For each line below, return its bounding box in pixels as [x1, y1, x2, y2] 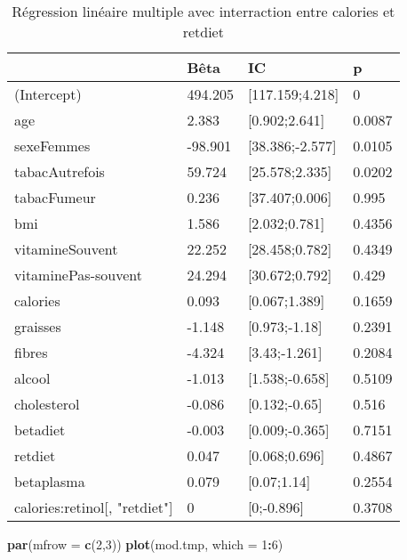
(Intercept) [14, 84, 82, 104]
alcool [14, 368, 51, 388]
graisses [14, 316, 61, 337]
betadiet [14, 419, 66, 440]
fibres [14, 342, 48, 362]
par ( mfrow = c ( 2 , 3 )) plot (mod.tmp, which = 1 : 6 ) [7, 535, 283, 553]
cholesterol [14, 394, 80, 414]
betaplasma [14, 471, 85, 491]
